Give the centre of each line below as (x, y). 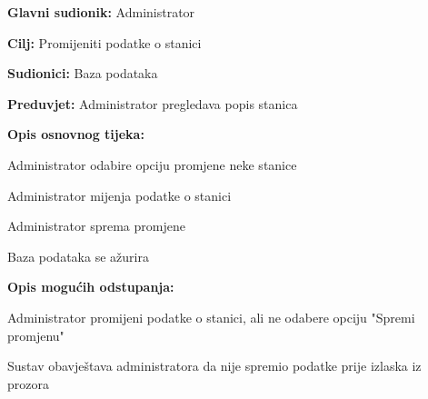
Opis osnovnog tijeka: (76, 134)
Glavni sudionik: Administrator (101, 12)
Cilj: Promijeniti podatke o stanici (105, 42)
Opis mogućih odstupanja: (91, 287)
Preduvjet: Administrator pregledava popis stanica (153, 103)
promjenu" (36, 335)
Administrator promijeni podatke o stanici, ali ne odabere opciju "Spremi (211, 317)
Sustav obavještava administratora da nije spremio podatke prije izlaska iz (214, 366)
